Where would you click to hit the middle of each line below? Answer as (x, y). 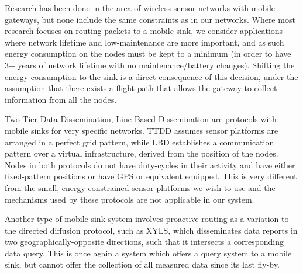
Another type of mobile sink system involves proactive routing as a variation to (147, 219)
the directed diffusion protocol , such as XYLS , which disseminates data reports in (151, 230)
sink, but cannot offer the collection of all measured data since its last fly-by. (142, 264)
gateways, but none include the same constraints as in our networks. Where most (150, 19)
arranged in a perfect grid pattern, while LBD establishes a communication (140, 142)
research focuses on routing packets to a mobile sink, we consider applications (144, 31)
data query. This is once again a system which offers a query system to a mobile (148, 253)
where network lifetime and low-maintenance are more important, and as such (144, 42)
